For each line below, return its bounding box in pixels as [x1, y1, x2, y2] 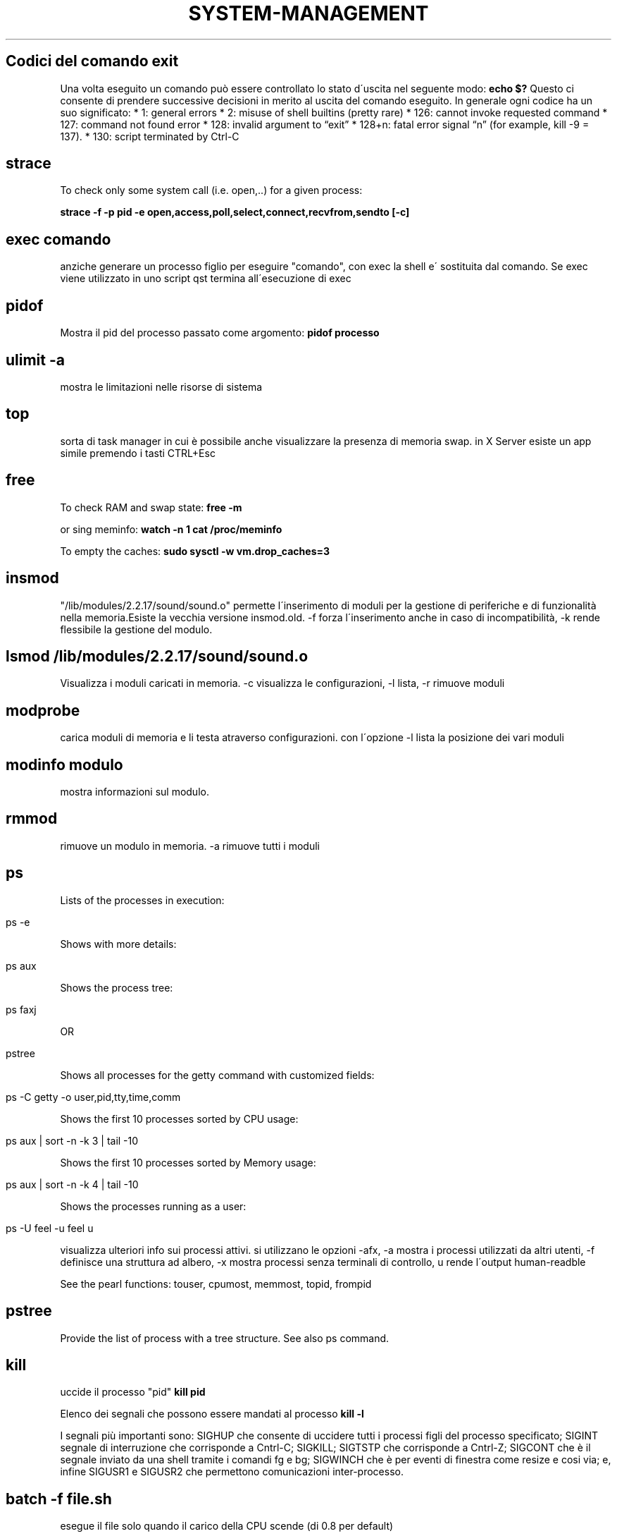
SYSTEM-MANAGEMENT [188, 1, 429, 25]
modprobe [6, 701, 80, 719]
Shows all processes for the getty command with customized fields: [60, 1068, 375, 1081]
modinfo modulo [6, 755, 123, 774]
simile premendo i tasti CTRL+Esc [60, 446, 216, 459]
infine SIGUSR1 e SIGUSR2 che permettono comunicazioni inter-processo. [60, 1465, 404, 1478]
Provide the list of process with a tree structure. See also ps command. [60, 1331, 389, 1344]
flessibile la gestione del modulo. [60, 623, 213, 635]
